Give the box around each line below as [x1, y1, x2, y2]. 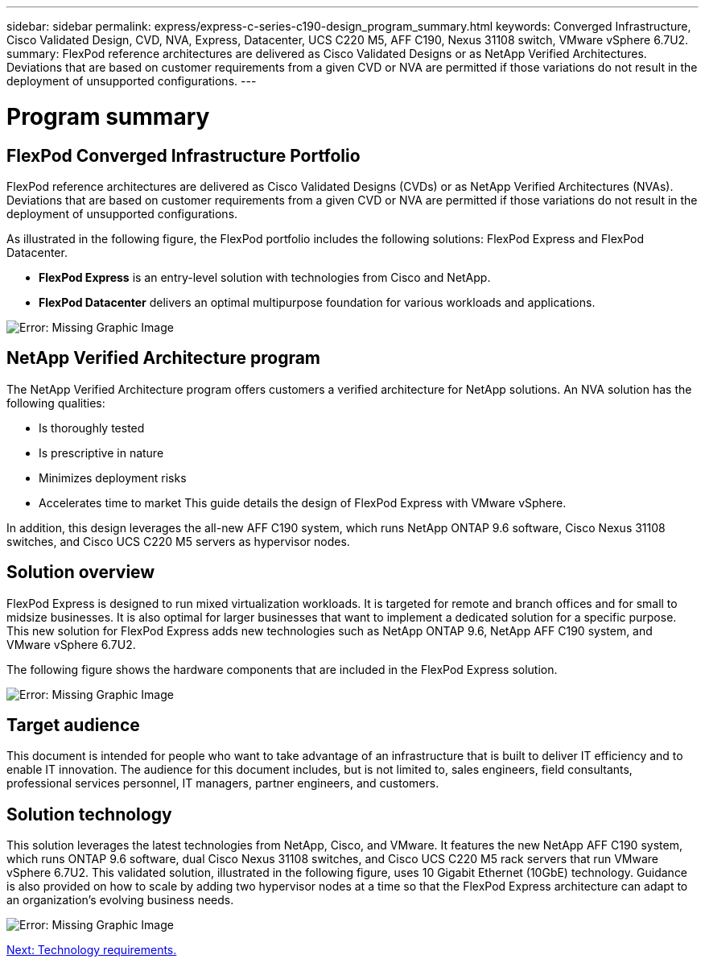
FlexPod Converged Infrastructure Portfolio [6, 145, 361, 166]
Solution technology [6, 804, 172, 825]
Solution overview [6, 562, 155, 583]
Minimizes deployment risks [39, 470, 187, 485]
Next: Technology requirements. [6, 943, 177, 957]
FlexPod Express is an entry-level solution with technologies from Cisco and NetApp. [39, 270, 491, 284]
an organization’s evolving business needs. [6, 893, 234, 907]
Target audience [6, 715, 140, 736]
